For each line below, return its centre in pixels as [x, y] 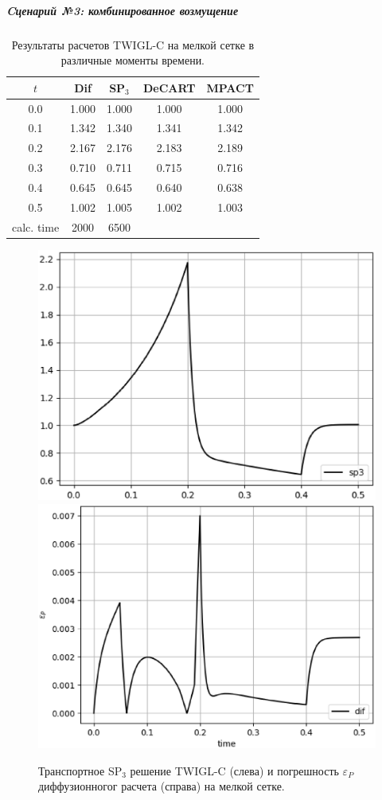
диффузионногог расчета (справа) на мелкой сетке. [162, 786]
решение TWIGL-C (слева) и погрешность [234, 770]
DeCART [169, 87]
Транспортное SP [80, 770]
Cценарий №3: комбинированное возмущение [123, 10]
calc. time [36, 226]
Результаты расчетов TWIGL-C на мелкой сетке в [133, 44]
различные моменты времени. [133, 60]
